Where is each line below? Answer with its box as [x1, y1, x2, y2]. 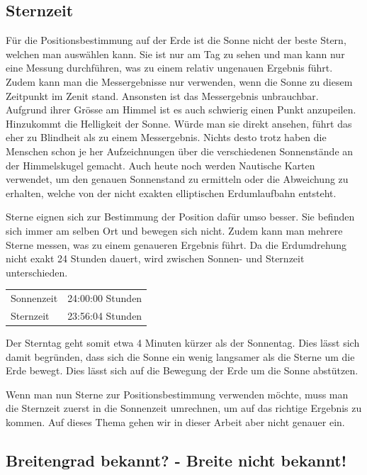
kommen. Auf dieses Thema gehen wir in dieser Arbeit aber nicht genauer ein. [6, 414, 345, 429]
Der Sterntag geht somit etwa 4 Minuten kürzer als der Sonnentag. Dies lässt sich [6, 335, 360, 350]
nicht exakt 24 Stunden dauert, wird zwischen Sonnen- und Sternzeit [6, 251, 305, 266]
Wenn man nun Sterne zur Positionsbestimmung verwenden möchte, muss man [6, 386, 349, 401]
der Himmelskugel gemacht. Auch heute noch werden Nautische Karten [6, 157, 315, 172]
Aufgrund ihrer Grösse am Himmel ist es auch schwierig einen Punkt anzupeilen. [6, 102, 356, 117]
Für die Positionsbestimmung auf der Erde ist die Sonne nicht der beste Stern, [6, 33, 346, 47]
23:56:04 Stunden [67, 308, 142, 323]
